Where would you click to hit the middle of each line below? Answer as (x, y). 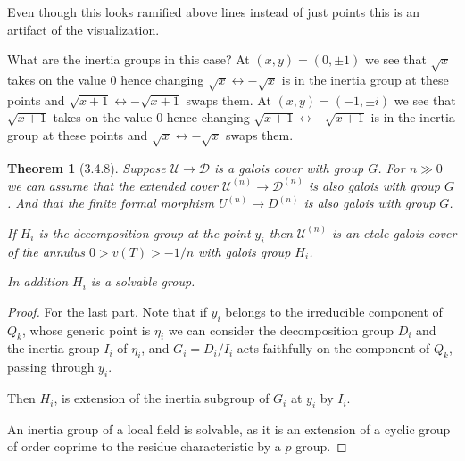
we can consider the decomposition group (281, 329)
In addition (38, 281)
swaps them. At (228, 99)
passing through (51, 367)
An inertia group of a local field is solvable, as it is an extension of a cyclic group (229, 428)
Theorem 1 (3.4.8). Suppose (87, 167)
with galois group (245, 251)
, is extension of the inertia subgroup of (162, 398)
